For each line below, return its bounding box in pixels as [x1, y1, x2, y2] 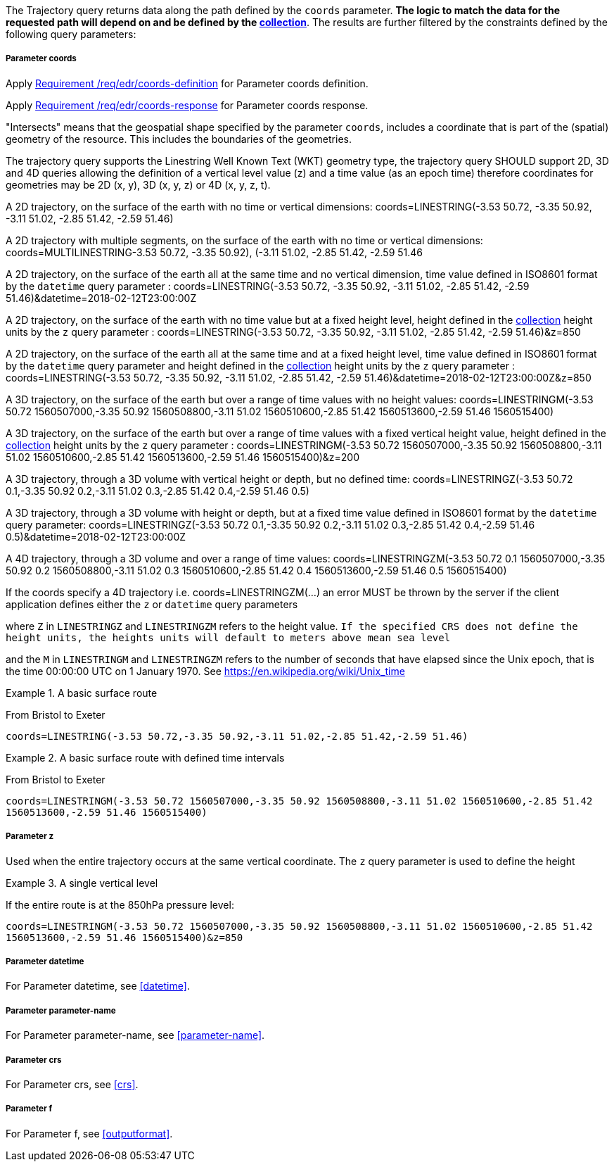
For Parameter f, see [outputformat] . [6, 1127, 173, 1140]
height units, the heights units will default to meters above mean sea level [6, 631, 451, 643]
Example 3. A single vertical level [6, 876, 158, 889]
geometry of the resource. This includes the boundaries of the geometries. [6, 132, 352, 145]
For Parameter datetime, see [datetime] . [6, 980, 190, 992]
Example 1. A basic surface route [6, 686, 158, 699]
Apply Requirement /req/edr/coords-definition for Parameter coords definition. [6, 77, 369, 89]
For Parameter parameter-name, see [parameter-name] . [6, 1029, 265, 1042]
